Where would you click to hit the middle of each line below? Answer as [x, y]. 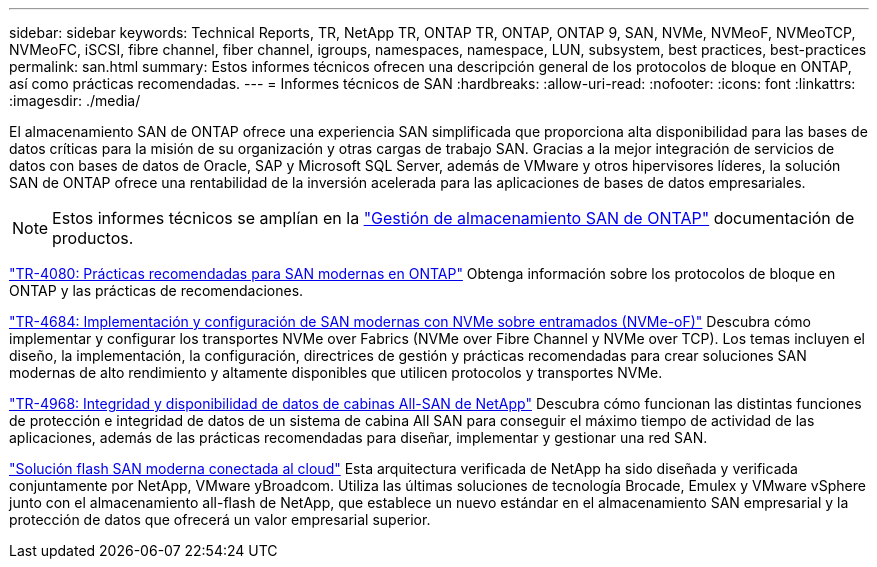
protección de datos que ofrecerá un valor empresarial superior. [220, 519]
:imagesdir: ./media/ [75, 100]
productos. [93, 238]
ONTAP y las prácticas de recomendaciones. [156, 290]
